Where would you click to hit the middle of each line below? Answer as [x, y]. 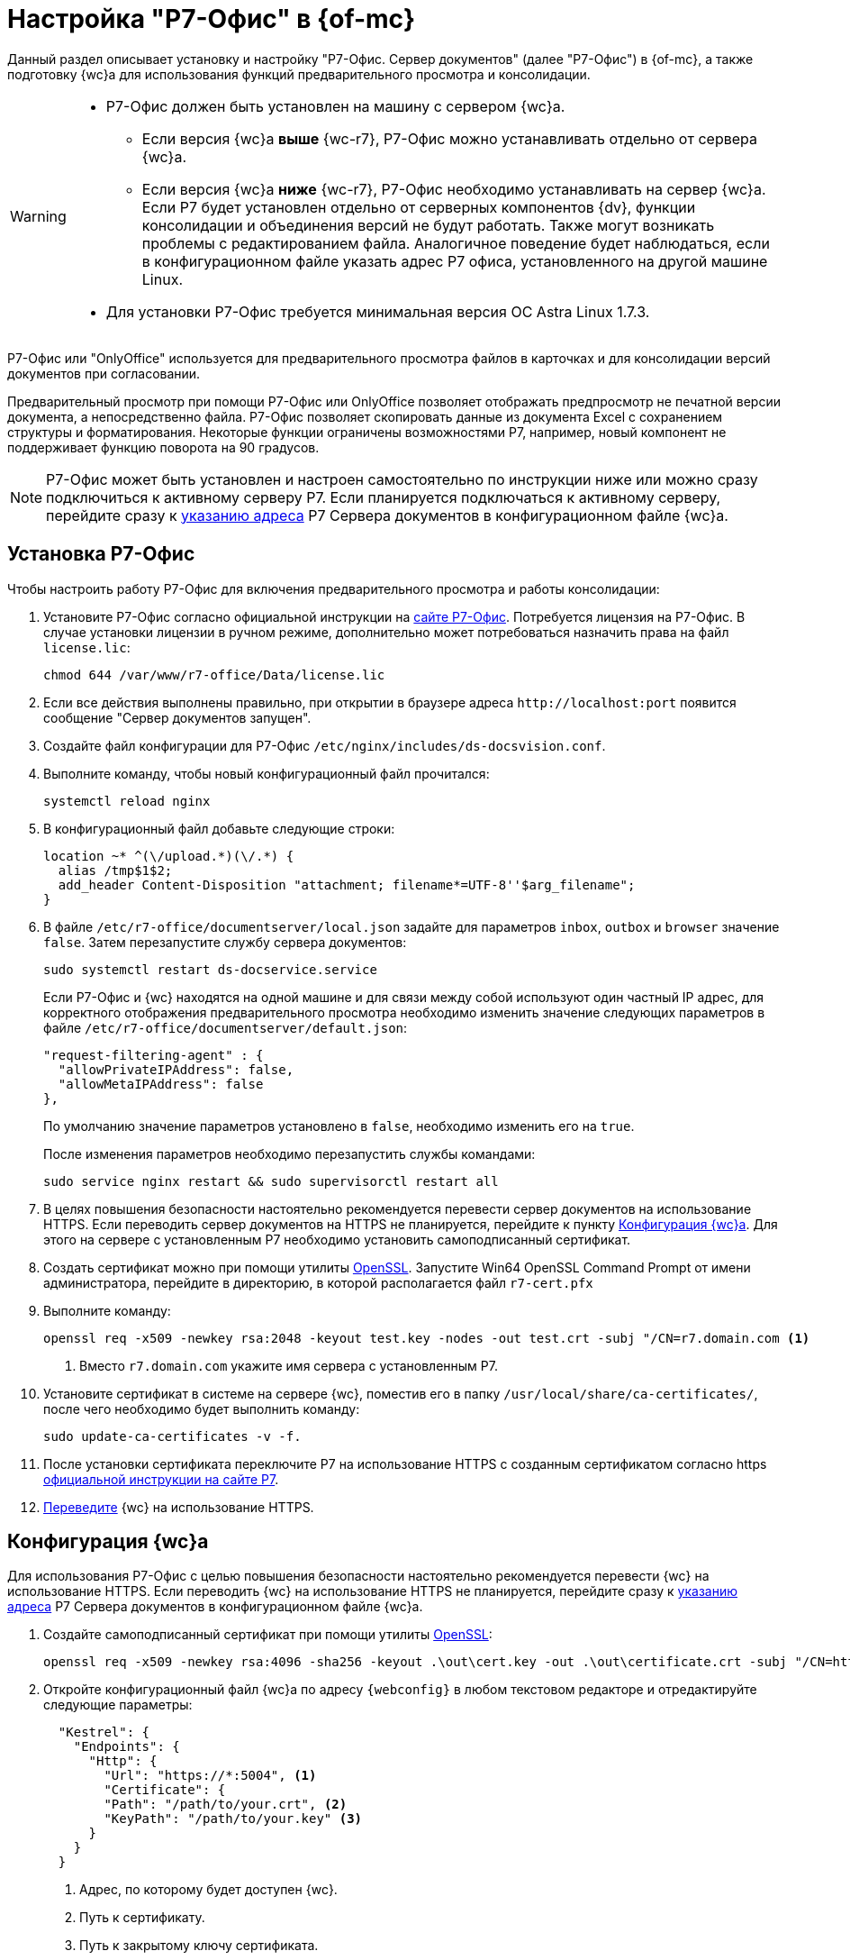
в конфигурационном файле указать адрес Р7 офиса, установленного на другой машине [455, 261]
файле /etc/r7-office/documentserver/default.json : [226, 1027]
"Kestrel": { [104, 1732]
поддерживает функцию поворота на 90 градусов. [163, 447]
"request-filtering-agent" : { [154, 1055]
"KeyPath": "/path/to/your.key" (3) [233, 1819]
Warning [38, 216]
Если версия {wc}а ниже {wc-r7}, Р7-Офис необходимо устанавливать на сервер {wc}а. [454, 189]
